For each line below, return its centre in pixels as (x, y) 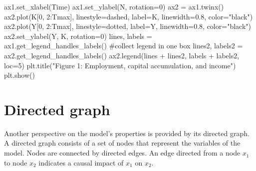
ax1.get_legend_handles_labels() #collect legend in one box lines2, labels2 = (124, 46)
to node (16, 162)
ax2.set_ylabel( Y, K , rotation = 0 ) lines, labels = (78, 36)
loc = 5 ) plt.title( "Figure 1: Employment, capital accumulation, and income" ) (120, 65)
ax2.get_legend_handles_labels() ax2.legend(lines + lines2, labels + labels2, (122, 55)
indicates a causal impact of (81, 162)
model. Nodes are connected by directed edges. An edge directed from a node (122, 153)
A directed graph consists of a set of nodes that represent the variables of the (122, 143)
